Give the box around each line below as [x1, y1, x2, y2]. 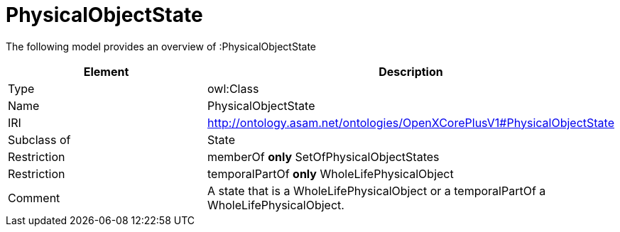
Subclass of [8, 132, 71, 147]
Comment [8, 190, 60, 205]
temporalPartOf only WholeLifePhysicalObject [207, 166, 454, 181]
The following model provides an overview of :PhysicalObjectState [6, 40, 317, 53]
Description [379, 64, 443, 79]
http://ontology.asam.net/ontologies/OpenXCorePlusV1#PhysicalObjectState [207, 115, 614, 130]
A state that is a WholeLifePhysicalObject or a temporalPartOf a [207, 183, 546, 198]
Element [83, 64, 129, 79]
